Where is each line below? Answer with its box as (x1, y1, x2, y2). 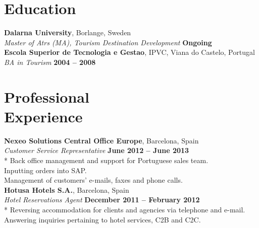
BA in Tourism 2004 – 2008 (4, 56, 96, 67)
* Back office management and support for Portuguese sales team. (4, 155, 209, 165)
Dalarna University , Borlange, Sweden (4, 27, 131, 38)
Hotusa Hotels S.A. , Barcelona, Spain (4, 184, 129, 195)
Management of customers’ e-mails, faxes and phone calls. (4, 175, 183, 185)
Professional (4, 86, 89, 107)
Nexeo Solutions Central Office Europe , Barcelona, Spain (4, 135, 199, 145)
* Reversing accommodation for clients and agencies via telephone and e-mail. (4, 204, 245, 214)
